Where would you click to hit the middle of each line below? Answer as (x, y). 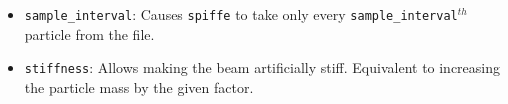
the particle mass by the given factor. (139, 86)
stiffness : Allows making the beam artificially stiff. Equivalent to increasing (262, 67)
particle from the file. (89, 33)
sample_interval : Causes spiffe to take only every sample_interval (241, 14)
